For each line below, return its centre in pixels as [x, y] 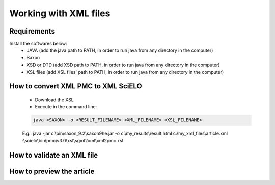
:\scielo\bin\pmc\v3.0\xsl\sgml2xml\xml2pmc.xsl [73, 140]
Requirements [32, 31]
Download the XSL [54, 100]
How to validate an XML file [54, 155]
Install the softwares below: [38, 44]
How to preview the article [52, 171]
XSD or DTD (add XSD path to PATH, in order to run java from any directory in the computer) [123, 65]
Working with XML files [60, 13]
